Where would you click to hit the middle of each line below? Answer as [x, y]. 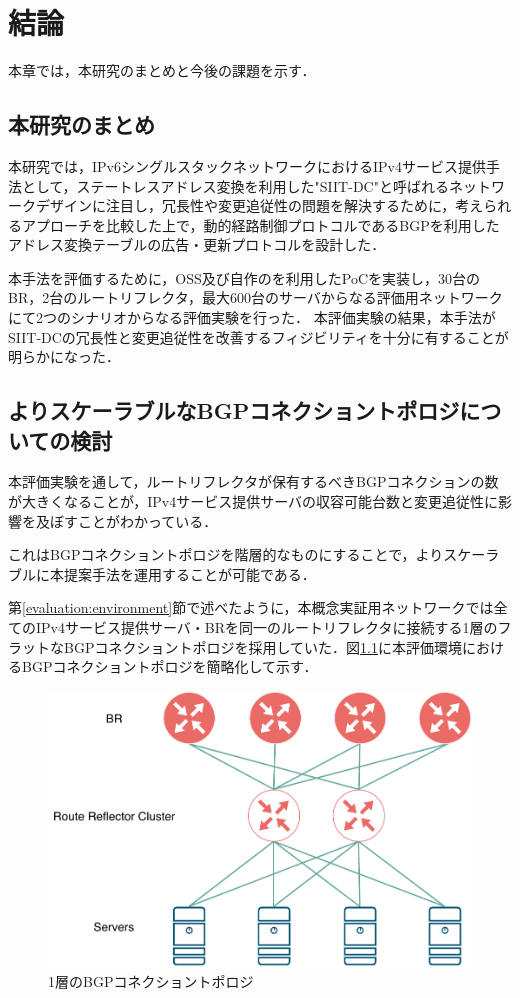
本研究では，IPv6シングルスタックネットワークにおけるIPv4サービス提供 [247, 165]
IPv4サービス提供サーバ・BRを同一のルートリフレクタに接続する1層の [266, 627]
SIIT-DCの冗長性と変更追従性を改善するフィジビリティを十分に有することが [258, 336]
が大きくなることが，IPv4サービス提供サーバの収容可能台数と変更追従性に [253, 501]
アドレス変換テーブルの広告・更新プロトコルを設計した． [197, 244]
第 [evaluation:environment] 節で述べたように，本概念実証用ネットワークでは [251, 607]
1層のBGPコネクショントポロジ [151, 980]
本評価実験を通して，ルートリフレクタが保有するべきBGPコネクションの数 [253, 481]
